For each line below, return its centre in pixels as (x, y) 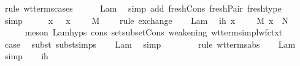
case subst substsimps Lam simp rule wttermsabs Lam (150, 44)
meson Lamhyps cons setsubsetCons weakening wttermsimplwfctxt (154, 32)
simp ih (26, 56)
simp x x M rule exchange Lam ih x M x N (146, 20)
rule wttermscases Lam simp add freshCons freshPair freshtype (143, 8)
